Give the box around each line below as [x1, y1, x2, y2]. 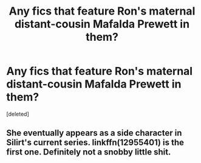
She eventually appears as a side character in [6, 128, 182, 138]
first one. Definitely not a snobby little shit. [6, 147, 171, 158]
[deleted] [6, 110, 29, 117]
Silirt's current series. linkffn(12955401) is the [6, 137, 184, 148]
